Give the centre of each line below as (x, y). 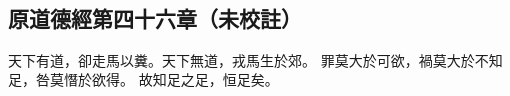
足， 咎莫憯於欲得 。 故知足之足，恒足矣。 (143, 79)
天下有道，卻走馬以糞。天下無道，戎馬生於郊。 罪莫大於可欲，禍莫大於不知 (255, 59)
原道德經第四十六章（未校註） (155, 17)
